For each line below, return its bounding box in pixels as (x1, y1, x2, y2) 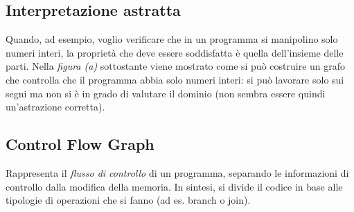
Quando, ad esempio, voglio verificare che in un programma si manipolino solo (6, 32, 338, 46)
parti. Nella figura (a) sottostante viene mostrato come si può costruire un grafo (6, 59, 346, 73)
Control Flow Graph (6, 133, 154, 155)
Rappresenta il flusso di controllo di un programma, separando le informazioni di (6, 165, 349, 180)
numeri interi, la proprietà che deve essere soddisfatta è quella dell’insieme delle (6, 45, 344, 59)
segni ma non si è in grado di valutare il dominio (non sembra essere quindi (6, 86, 326, 100)
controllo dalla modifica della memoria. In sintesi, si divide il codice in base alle (6, 179, 343, 193)
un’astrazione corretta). (6, 99, 105, 114)
